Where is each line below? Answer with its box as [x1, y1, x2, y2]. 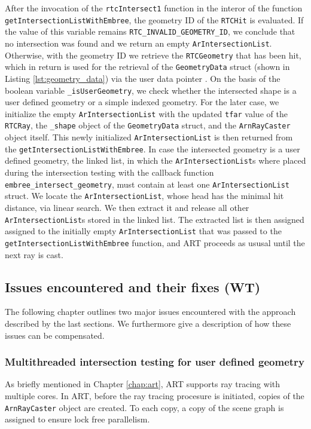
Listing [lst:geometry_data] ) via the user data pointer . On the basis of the [5, 72, 280, 84]
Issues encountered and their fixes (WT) [5, 277, 261, 296]
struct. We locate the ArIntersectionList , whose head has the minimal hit [5, 189, 284, 202]
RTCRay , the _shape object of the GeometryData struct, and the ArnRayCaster [5, 119, 291, 131]
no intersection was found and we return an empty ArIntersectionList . [5, 36, 272, 49]
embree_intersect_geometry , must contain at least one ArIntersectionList [5, 177, 289, 190]
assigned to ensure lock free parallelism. [5, 413, 150, 425]
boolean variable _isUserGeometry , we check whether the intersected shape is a [5, 84, 297, 96]
